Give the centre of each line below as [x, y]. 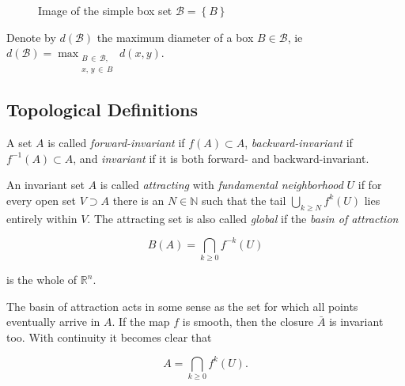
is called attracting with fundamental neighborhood [221, 185]
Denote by [31, 37]
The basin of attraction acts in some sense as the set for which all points [182, 306]
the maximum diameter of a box [175, 37]
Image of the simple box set [105, 10]
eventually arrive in [53, 322]
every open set [41, 200]
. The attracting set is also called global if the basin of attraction [243, 218]
